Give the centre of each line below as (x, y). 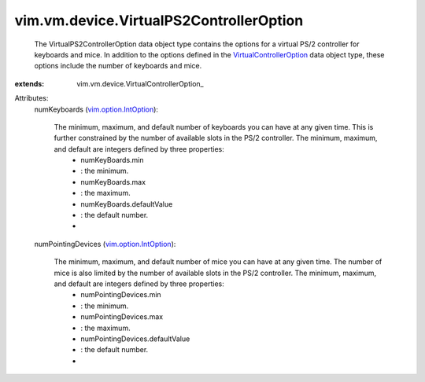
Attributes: (31, 98)
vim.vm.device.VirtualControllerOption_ (140, 83)
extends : (30, 83)
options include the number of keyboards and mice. (118, 66)
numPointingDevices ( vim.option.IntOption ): (105, 244)
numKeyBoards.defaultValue (127, 204)
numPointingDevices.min (121, 295)
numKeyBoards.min (113, 160)
